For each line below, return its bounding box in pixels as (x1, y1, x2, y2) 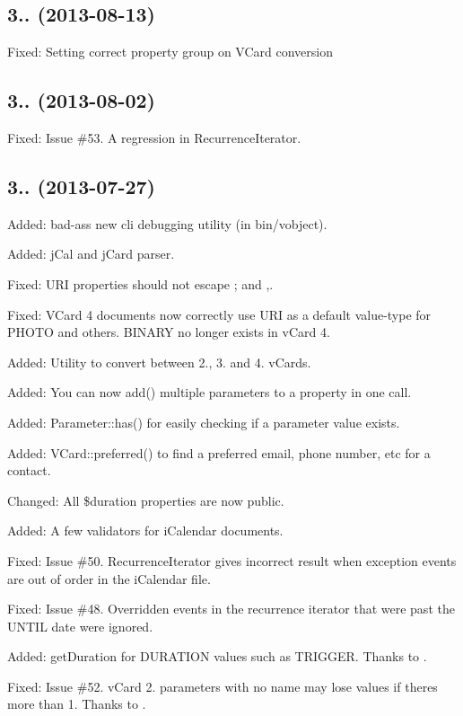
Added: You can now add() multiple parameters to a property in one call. (7, 383, 412, 402)
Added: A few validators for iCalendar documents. (7, 521, 284, 540)
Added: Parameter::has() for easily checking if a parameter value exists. (7, 412, 400, 431)
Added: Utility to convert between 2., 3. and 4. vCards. (7, 352, 311, 371)
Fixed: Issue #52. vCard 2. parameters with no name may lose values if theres (7, 676, 438, 695)
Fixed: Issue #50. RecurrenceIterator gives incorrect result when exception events (7, 551, 457, 570)
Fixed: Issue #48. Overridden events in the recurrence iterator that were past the (7, 599, 455, 618)
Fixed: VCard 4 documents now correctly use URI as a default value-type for (7, 305, 432, 323)
